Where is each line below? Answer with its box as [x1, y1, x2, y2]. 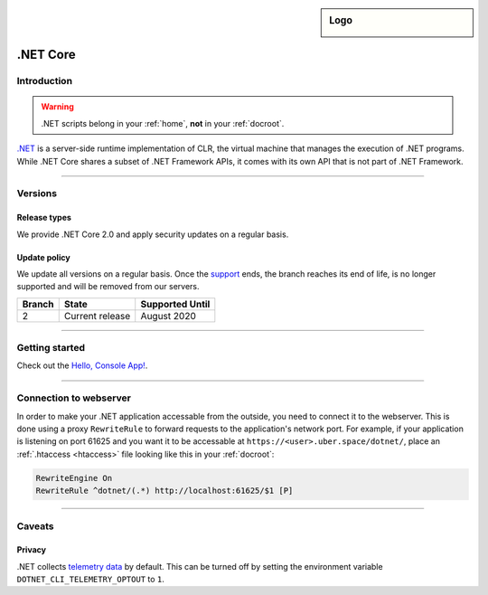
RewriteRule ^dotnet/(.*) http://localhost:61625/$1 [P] [35, 486, 294, 496]
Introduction [16, 75, 72, 88]
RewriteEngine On [35, 473, 113, 483]
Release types [16, 212, 72, 223]
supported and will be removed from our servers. [16, 281, 200, 292]
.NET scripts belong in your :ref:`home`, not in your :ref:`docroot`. [41, 118, 285, 128]
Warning [41, 101, 74, 112]
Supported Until [140, 297, 211, 310]
